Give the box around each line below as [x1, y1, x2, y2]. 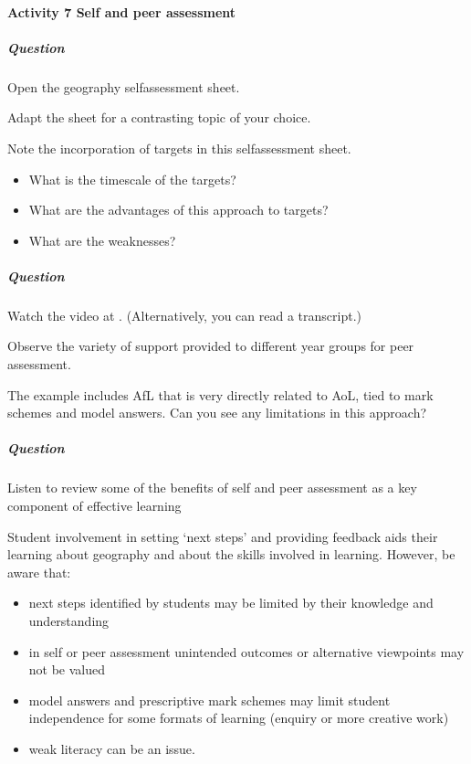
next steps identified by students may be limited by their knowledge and [28, 593, 434, 612]
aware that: [7, 562, 71, 581]
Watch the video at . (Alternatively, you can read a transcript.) [7, 305, 361, 324]
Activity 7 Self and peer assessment [7, 2, 236, 21]
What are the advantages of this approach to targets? [28, 200, 329, 219]
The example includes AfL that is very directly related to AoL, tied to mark [7, 385, 434, 404]
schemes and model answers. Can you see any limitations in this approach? [7, 403, 427, 422]
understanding [28, 610, 110, 630]
